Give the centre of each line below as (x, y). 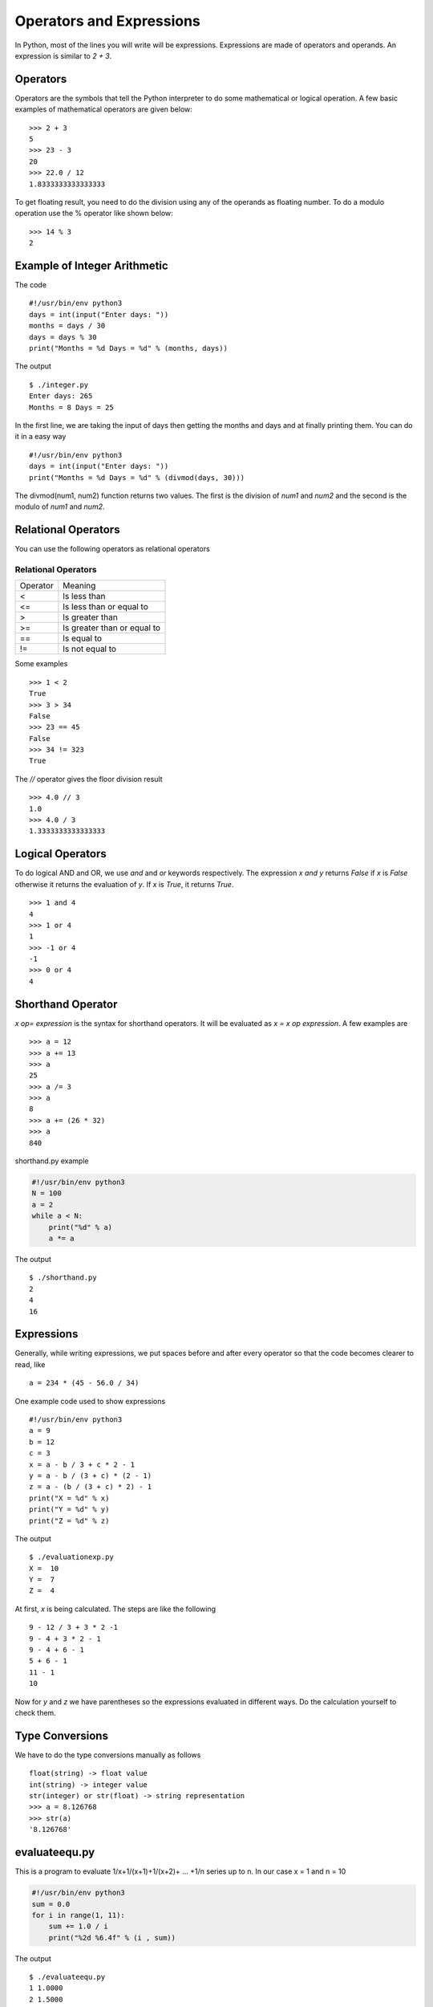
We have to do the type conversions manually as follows (108, 1755)
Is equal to (83, 638)
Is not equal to (89, 649)
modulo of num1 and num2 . (60, 507)
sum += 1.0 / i (78, 1926)
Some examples (41, 664)
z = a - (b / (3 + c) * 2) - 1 (91, 1487)
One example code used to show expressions (90, 1401)
